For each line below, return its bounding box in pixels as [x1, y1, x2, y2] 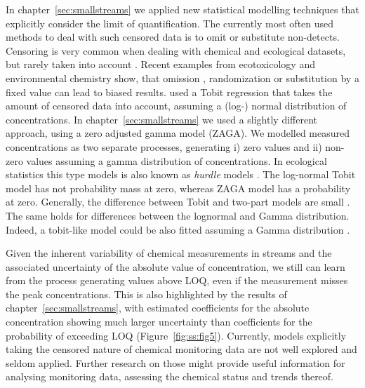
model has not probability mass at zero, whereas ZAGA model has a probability [6, 180, 351, 195]
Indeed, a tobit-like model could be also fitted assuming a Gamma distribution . [6, 222, 350, 236]
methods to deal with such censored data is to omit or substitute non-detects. [6, 29, 340, 44]
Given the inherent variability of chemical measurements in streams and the [6, 246, 332, 260]
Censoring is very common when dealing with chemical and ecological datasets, [6, 43, 346, 58]
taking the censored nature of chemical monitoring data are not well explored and [6, 342, 357, 356]
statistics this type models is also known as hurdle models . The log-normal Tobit [6, 167, 356, 182]
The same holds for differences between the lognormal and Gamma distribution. [6, 208, 350, 222]
